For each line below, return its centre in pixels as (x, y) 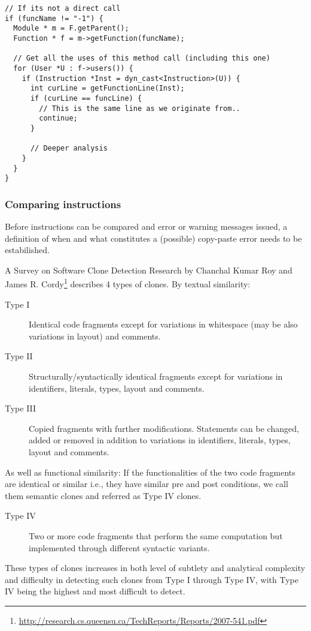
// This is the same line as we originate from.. (140, 108)
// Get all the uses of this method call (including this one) (142, 58)
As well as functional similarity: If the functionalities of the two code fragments (150, 472)
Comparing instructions (63, 204)
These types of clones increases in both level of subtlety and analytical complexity (155, 568)
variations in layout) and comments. (95, 336)
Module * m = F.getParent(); (71, 28)
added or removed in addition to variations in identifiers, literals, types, (160, 440)
